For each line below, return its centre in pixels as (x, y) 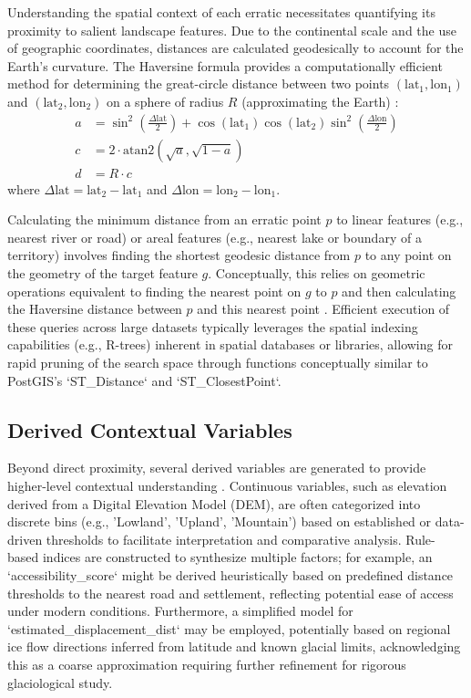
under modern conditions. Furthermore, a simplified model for (180, 611)
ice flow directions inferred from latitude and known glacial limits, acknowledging (234, 646)
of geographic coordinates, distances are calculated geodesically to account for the (235, 48)
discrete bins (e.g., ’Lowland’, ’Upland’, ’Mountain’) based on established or (220, 521)
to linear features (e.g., (400, 219)
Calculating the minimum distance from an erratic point (164, 219)
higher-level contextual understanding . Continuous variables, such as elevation (227, 485)
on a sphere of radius (165, 101)
